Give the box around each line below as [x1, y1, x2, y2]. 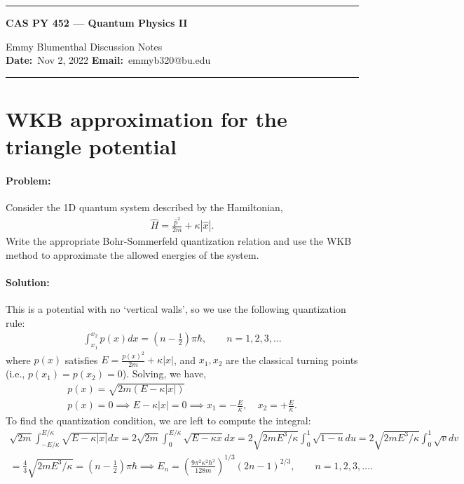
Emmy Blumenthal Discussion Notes [6, 39, 163, 53]
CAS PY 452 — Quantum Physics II [6, 15, 188, 29]
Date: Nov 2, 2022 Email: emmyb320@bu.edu [6, 53, 211, 67]
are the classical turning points [226, 352, 358, 367]
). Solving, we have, [122, 366, 207, 381]
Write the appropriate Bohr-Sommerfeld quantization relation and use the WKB [6, 234, 352, 248]
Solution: [6, 274, 50, 289]
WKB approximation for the [6, 104, 287, 133]
